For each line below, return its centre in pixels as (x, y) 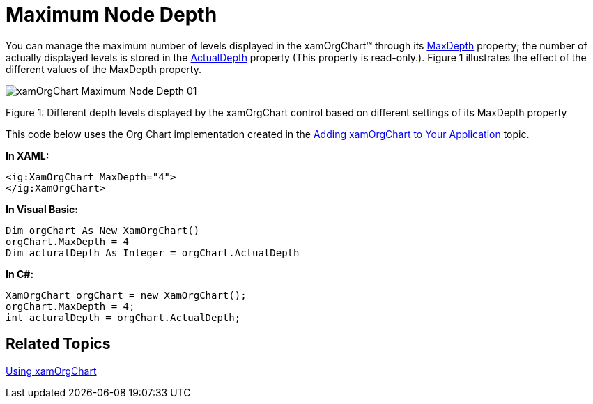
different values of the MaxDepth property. (103, 69)
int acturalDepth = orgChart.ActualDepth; (123, 317)
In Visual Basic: (42, 209)
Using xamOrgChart (51, 371)
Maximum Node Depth (111, 15)
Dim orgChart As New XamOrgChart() (103, 230)
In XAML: (28, 155)
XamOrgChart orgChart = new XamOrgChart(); (126, 295)
